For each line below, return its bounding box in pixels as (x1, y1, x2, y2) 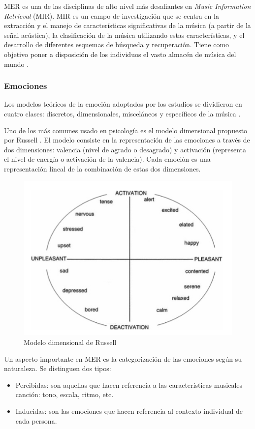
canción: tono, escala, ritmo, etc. (15, 389, 114, 400)
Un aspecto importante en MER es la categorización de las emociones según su (4, 353, 242, 364)
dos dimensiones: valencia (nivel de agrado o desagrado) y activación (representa (4, 144, 247, 154)
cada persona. (15, 415, 57, 426)
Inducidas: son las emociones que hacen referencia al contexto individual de (15, 405, 243, 416)
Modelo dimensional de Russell (24, 337, 117, 347)
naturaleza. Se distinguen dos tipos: (4, 363, 111, 373)
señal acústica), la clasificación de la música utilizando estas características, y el (4, 29, 245, 40)
